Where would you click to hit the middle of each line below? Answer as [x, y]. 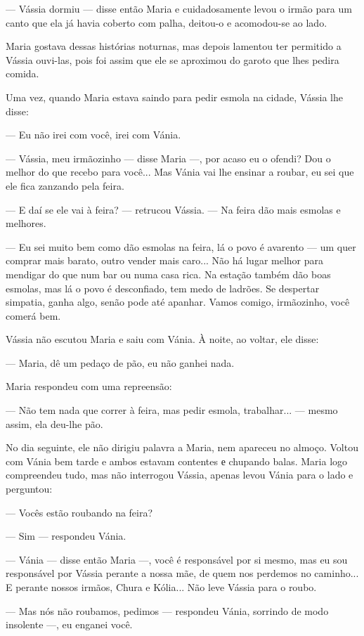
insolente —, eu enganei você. [69, 624]
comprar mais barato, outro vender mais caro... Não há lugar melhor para [165, 260]
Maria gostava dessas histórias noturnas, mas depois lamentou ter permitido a [174, 46]
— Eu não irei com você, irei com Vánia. [93, 135]
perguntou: [29, 489]
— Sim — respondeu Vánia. [66, 536]
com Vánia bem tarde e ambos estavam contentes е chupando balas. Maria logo [177, 461]
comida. [22, 73]
